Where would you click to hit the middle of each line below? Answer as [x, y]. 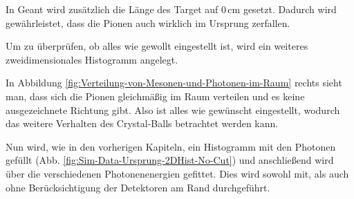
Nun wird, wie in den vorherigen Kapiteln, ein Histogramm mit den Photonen [171, 146]
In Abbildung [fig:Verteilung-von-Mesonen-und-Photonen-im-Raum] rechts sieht [174, 83]
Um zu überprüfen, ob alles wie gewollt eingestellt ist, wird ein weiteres [157, 46]
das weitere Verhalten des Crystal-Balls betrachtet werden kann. [142, 123]
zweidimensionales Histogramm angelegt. [92, 59]
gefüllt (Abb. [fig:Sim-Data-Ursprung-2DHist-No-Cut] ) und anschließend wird [170, 160]
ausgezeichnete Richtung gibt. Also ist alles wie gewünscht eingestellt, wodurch [173, 110]
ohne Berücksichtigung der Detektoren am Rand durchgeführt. [138, 187]
